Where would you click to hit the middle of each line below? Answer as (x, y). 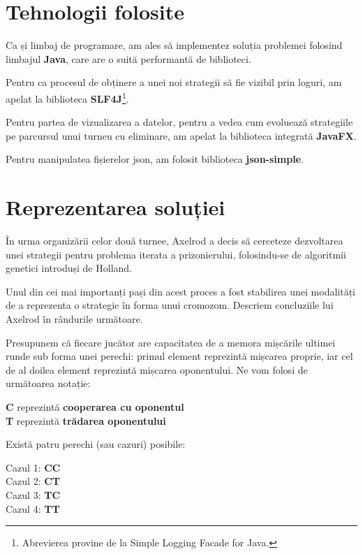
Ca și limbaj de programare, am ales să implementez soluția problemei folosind (174, 45)
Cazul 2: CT (33, 481)
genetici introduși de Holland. (69, 268)
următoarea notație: (48, 383)
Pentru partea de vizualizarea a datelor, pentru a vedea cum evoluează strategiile (179, 122)
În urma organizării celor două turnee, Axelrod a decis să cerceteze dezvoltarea (175, 241)
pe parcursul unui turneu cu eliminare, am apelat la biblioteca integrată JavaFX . (181, 135)
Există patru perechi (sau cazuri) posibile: (96, 444)
